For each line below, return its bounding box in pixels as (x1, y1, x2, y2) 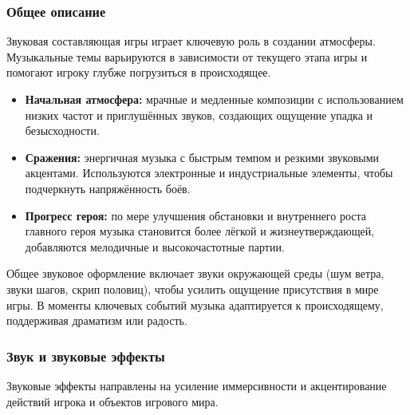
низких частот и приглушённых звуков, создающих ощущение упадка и (25, 106, 373, 123)
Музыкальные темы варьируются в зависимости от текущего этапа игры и (6, 48, 368, 65)
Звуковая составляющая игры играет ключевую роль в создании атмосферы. (6, 33, 376, 49)
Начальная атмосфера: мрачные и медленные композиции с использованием (25, 91, 404, 107)
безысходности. (25, 122, 100, 139)
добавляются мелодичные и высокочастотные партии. (25, 238, 285, 255)
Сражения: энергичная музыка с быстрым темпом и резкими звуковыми (25, 148, 380, 165)
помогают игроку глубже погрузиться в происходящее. (6, 64, 271, 81)
